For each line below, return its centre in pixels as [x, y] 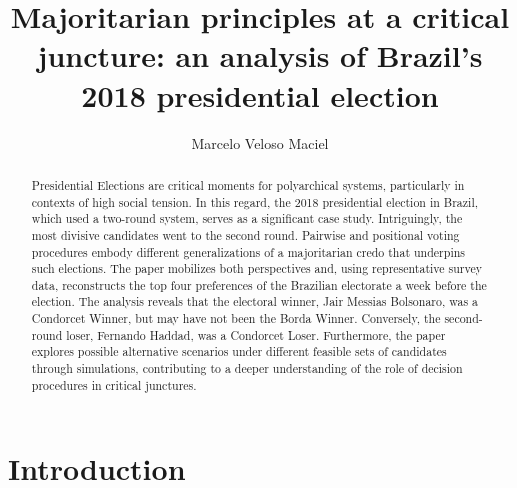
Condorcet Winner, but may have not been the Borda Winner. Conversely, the [236, 318]
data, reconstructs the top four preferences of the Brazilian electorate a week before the [259, 284]
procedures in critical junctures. [114, 384]
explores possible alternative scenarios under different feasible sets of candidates [239, 351]
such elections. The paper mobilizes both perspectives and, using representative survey [257, 268]
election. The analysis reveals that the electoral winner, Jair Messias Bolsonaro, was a [255, 301]
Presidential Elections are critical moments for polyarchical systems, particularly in [248, 184]
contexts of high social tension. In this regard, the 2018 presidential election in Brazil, [254, 201]
